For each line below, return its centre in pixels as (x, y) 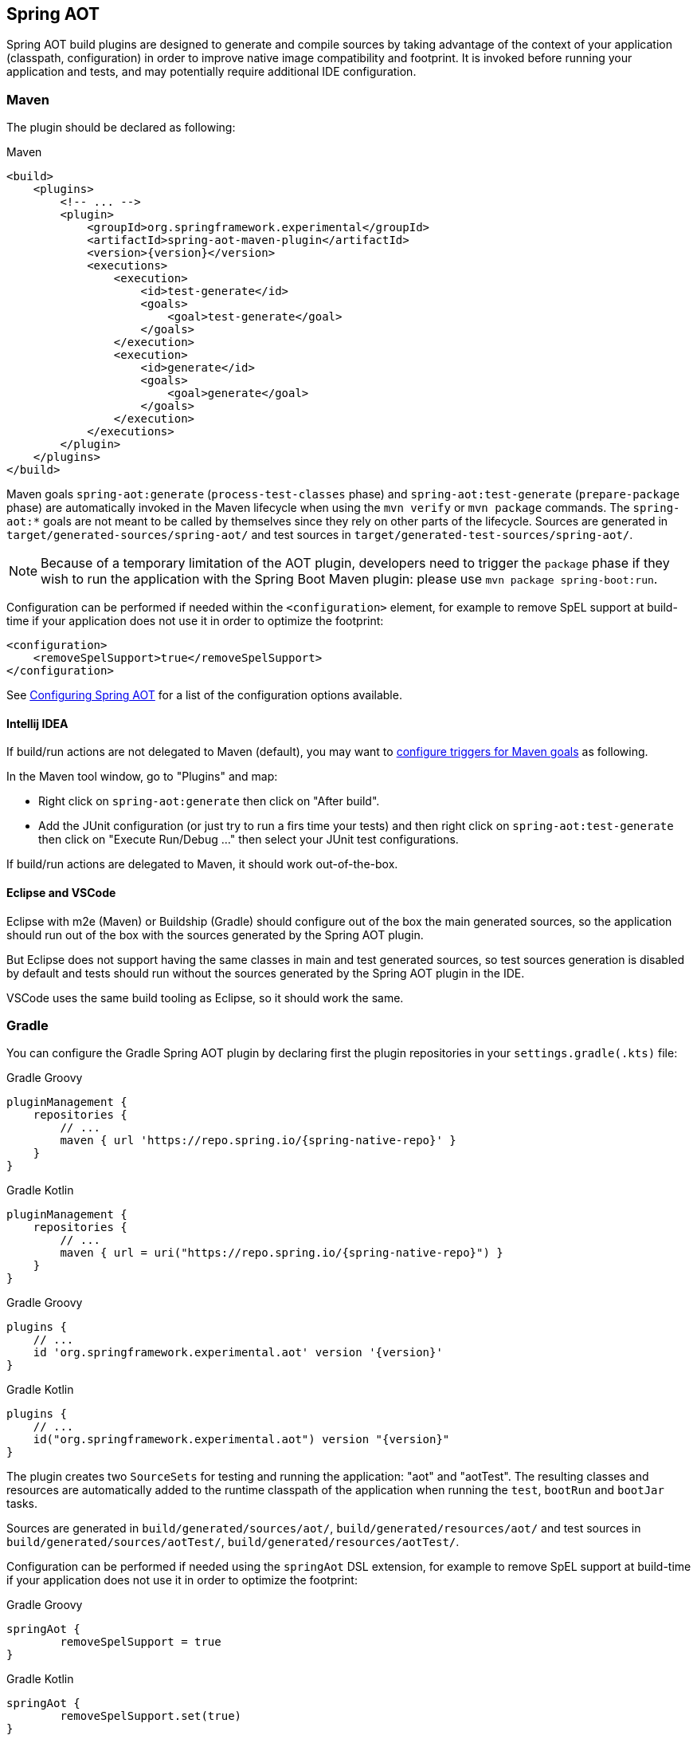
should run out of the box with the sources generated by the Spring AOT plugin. (215, 934)
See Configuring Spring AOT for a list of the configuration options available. (204, 695)
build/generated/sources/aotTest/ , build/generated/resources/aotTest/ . (233, 1542)
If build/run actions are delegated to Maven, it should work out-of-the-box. (202, 864)
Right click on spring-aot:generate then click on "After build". (209, 801)
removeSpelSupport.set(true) (151, 1716)
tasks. (22, 1504)
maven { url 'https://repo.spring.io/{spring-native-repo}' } (258, 1141)
